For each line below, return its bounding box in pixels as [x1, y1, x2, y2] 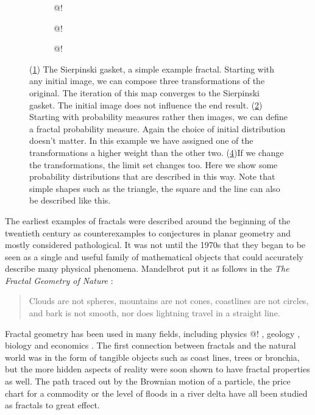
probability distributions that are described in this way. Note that [29, 170, 275, 183]
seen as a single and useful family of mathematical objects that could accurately [5, 250, 304, 263]
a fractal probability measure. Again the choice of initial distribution [29, 122, 286, 135]
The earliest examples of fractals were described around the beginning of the [5, 214, 291, 227]
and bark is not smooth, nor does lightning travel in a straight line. [29, 307, 280, 319]
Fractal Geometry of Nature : [5, 274, 113, 286]
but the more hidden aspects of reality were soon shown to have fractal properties [5, 363, 310, 375]
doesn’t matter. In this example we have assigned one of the [29, 134, 253, 147]
